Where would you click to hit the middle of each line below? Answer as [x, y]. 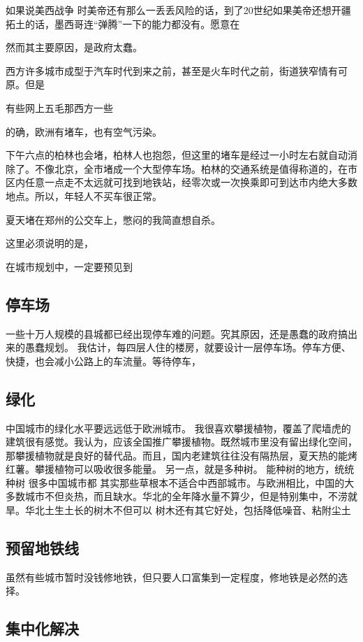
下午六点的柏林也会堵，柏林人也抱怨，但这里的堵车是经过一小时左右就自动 [177, 155]
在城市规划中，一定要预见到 [69, 266]
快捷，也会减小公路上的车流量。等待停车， [103, 361]
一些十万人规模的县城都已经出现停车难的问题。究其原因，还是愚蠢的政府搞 [177, 333]
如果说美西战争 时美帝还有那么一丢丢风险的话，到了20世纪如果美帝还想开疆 [178, 10]
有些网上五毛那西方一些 [59, 107]
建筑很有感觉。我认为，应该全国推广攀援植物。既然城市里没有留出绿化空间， [181, 442]
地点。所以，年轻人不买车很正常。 [84, 195]
